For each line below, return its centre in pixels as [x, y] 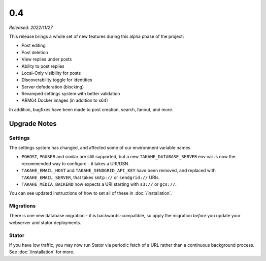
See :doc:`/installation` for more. [42, 252]
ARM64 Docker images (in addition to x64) [65, 100]
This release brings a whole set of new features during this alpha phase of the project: [97, 36]
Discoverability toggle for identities [57, 80]
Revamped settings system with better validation [71, 94]
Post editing [34, 45]
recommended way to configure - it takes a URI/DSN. [76, 163]
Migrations [22, 206]
